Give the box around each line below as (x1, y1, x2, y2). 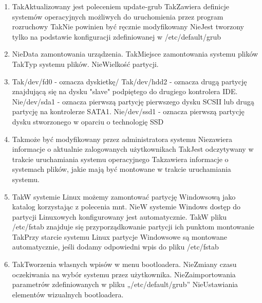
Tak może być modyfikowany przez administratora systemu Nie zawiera (12, 133, 232, 144)
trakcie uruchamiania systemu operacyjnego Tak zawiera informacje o (12, 153, 229, 164)
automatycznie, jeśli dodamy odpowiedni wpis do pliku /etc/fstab (12, 241, 219, 252)
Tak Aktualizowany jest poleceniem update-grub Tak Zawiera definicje (12, 1, 229, 11)
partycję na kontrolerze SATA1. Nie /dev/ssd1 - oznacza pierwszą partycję (12, 106, 245, 117)
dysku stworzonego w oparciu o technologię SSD (12, 116, 164, 127)
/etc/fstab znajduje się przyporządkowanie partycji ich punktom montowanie (12, 221, 254, 232)
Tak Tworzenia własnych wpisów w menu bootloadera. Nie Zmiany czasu (12, 259, 237, 270)
